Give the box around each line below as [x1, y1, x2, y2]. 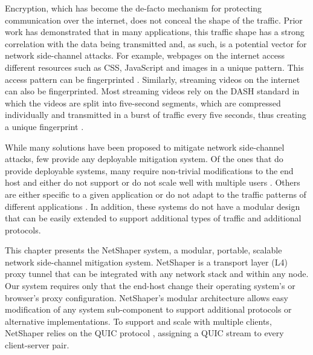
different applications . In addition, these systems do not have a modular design [5, 200, 300, 212]
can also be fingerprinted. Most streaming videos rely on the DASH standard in [5, 85, 300, 97]
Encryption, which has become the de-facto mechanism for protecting [5, 2, 262, 14]
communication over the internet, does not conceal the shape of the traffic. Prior [5, 13, 303, 26]
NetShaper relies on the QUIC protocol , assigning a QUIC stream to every [5, 327, 284, 339]
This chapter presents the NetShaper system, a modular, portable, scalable [5, 244, 282, 256]
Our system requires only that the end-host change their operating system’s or [5, 279, 295, 292]
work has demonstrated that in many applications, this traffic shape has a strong [5, 25, 305, 38]
